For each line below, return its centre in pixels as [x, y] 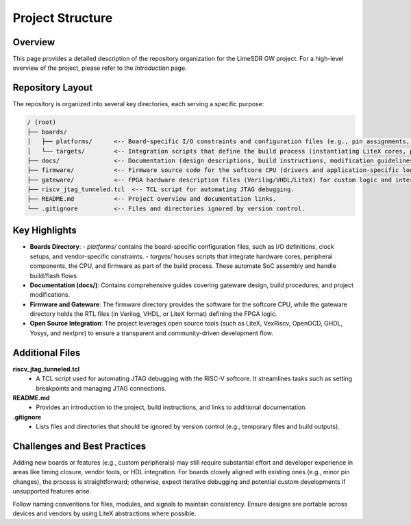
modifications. [50, 295]
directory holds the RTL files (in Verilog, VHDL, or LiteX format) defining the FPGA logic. [153, 314]
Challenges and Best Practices [79, 446]
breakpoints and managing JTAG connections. [101, 388]
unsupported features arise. [52, 491]
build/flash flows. [54, 276]
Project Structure [63, 18]
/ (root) [42, 122]
